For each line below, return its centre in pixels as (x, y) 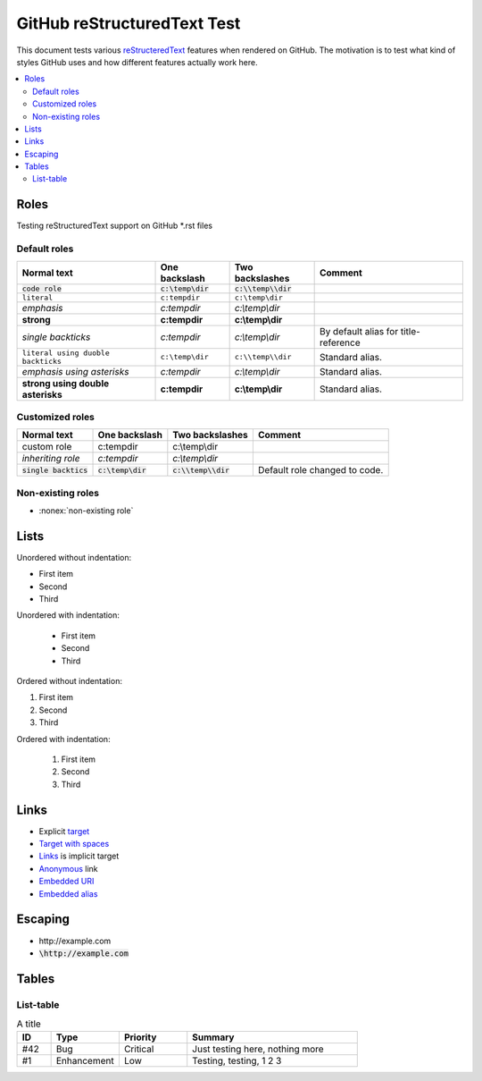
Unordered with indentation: (68, 615)
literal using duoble (66, 353)
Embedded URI (66, 882)
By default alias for (359, 331)
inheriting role (51, 459)
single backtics (55, 470)
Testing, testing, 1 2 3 (237, 1061)
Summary (213, 1037)
